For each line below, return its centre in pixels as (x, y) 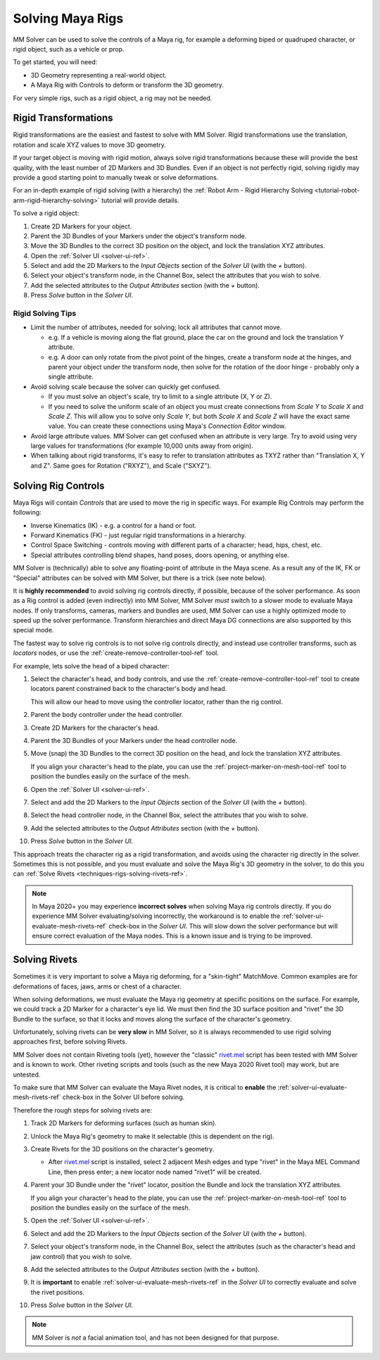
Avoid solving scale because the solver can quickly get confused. (126, 386)
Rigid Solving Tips (45, 314)
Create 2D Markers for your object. (81, 226)
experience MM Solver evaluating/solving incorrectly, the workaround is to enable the (156, 916)
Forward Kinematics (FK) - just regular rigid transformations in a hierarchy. (138, 535)
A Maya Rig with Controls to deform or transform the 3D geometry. (127, 85)
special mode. (33, 630)
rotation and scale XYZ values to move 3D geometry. (90, 145)
